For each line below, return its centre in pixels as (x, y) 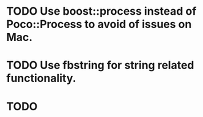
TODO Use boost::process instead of (102, 11)
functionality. (41, 78)
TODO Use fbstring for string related (100, 65)
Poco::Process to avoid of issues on (99, 24)
